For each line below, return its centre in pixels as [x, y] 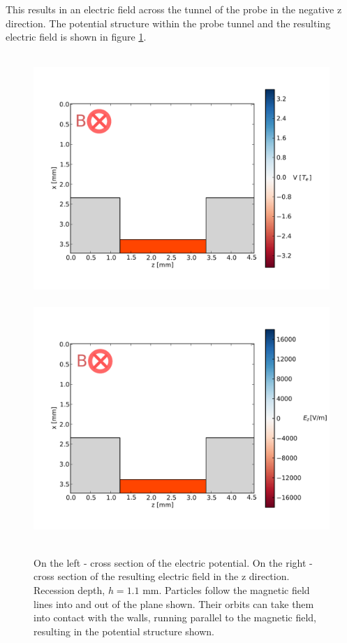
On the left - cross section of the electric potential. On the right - [173, 562]
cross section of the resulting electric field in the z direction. [162, 576]
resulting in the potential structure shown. [124, 631]
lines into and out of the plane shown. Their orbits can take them [174, 603]
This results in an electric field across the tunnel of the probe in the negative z [174, 9]
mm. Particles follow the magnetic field [226, 589]
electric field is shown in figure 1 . [76, 37]
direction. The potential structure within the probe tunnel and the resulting [168, 23]
